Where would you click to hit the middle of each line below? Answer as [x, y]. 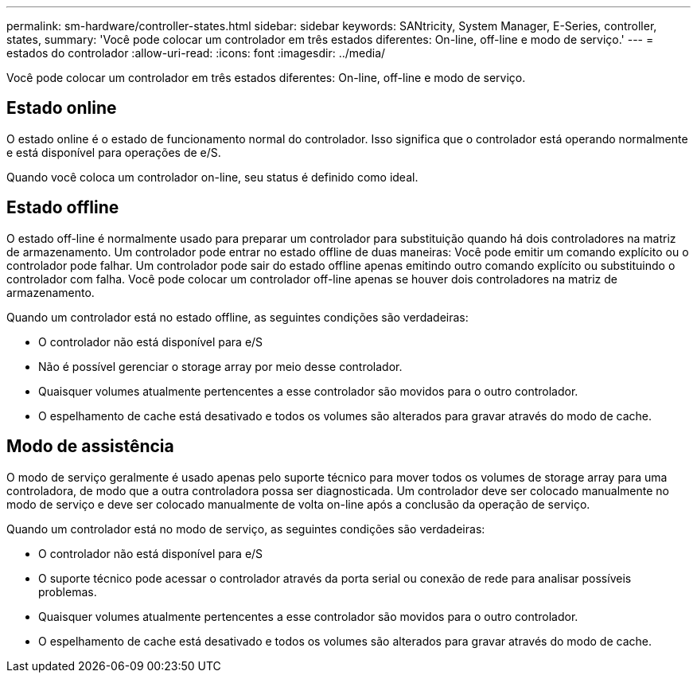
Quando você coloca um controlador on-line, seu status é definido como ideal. [212, 177]
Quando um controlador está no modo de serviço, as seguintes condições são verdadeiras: [246, 529]
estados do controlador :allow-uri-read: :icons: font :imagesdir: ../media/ [196, 53]
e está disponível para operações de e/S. [114, 152]
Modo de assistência [90, 447]
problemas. [68, 591]
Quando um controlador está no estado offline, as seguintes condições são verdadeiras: [238, 317]
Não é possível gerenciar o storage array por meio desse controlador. [220, 366]
